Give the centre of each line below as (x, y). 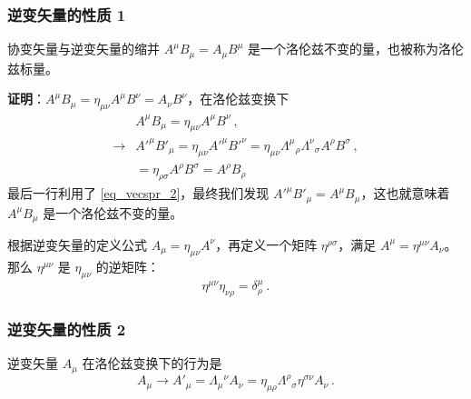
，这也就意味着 (405, 193)
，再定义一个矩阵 (266, 244)
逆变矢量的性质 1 (67, 14)
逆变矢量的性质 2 (67, 329)
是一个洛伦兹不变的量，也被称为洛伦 (356, 49)
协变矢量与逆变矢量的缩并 (83, 49)
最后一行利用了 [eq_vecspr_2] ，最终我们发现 (138, 193)
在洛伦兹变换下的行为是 (152, 363)
